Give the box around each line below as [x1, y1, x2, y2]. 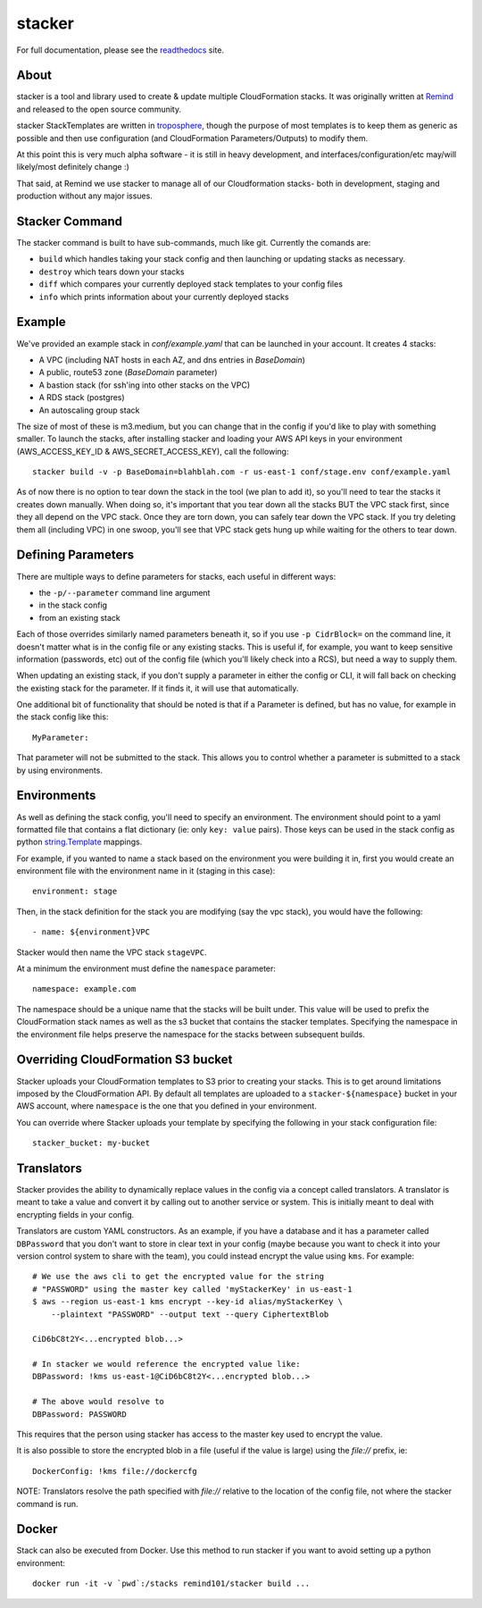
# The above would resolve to [32, 1396, 165, 1407]
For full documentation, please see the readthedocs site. [16, 45, 225, 55]
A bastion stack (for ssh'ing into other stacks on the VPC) [38, 380, 251, 390]
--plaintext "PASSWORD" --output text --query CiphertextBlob [50, 1309, 329, 1319]
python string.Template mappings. [16, 836, 143, 848]
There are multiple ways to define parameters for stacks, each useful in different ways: [16, 571, 337, 582]
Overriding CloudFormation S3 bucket [16, 1052, 233, 1068]
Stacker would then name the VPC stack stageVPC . [16, 947, 207, 958]
